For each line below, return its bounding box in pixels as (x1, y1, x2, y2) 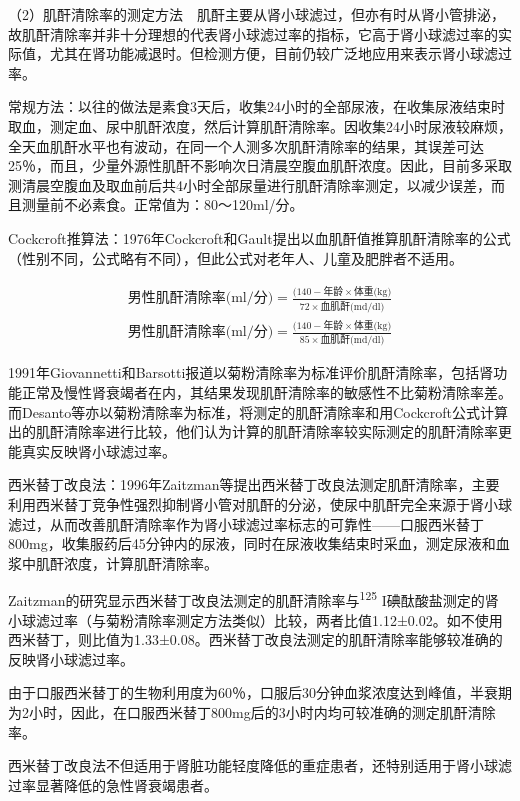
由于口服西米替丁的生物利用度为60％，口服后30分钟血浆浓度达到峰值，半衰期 (8, 682, 512, 703)
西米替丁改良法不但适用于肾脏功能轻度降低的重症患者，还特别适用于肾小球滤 (8, 755, 512, 776)
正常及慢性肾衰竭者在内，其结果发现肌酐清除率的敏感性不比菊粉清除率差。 (21, 382, 512, 403)
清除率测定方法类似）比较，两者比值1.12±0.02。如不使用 (133, 609, 503, 630)
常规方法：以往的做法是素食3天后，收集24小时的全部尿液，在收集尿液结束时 (8, 96, 505, 117)
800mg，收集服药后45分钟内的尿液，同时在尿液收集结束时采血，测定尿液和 (8, 533, 496, 554)
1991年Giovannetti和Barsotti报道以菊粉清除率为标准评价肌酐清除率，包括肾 (8, 362, 494, 383)
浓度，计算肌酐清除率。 (63, 552, 218, 573)
